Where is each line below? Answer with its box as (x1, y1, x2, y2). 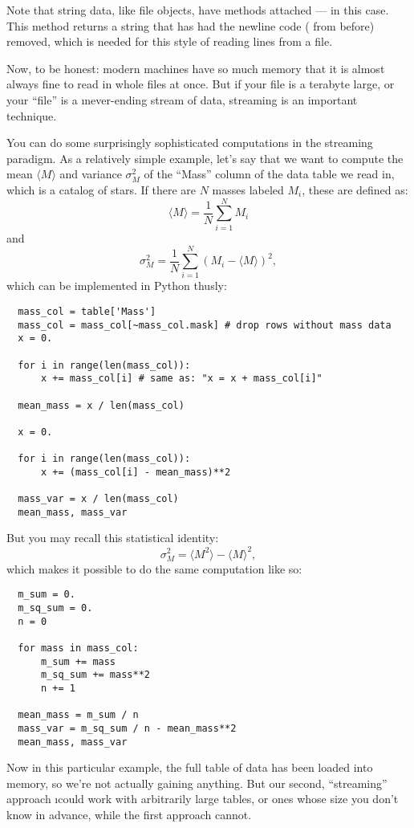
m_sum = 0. (18, 589, 75, 601)
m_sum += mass (40, 655, 116, 667)
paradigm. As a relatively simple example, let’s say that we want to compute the (6, 149, 404, 166)
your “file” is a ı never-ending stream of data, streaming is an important (6, 91, 358, 108)
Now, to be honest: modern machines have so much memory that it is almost (6, 59, 385, 76)
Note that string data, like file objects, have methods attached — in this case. (6, 2, 389, 18)
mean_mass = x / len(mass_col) (18, 399, 185, 411)
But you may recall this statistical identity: (6, 529, 219, 546)
